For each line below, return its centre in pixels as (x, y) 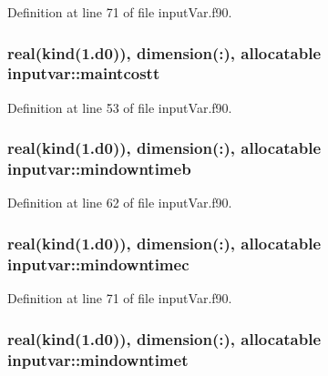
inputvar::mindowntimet (98, 359)
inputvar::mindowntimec (98, 264)
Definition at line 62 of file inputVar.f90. (120, 203)
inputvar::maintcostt (84, 73)
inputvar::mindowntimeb (99, 169)
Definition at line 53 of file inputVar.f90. (120, 107)
